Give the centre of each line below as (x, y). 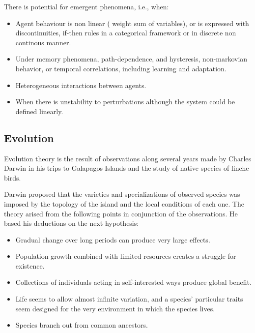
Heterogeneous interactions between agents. (81, 85)
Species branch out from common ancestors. (82, 325)
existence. (30, 265)
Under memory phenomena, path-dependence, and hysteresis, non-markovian (131, 59)
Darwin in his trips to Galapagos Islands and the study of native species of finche (127, 168)
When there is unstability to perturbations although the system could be (125, 102)
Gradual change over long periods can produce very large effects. (113, 239)
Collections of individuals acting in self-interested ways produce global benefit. (133, 282)
